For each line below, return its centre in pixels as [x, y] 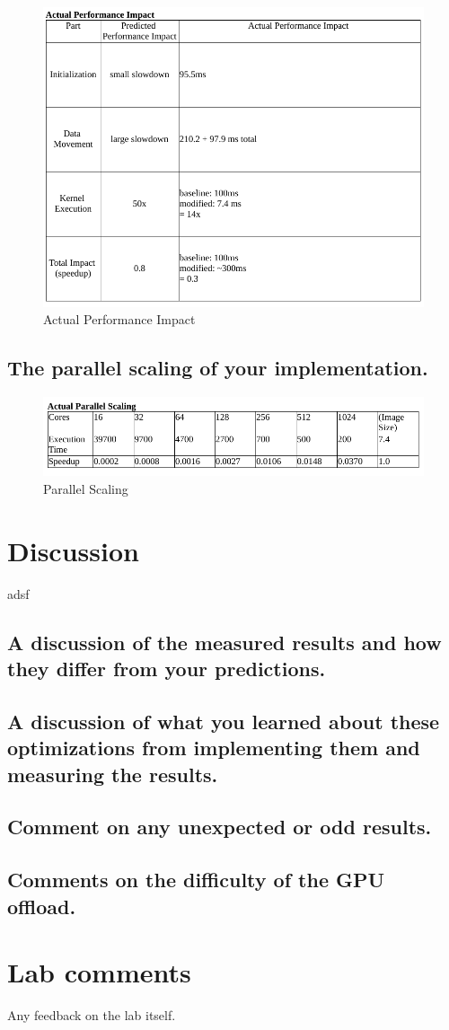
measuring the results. [113, 774]
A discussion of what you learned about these [224, 721]
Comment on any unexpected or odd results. [220, 827]
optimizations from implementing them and [214, 748]
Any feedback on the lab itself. [92, 1015]
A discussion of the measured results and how [224, 642]
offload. [42, 906]
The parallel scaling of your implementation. [218, 368]
